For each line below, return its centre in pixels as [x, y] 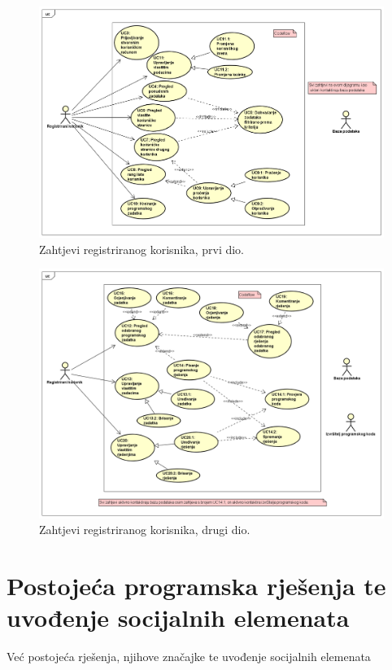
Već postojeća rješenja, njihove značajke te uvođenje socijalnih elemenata [189, 656]
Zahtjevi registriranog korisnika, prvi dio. [142, 249]
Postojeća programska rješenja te [196, 585]
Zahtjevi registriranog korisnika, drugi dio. [145, 530]
